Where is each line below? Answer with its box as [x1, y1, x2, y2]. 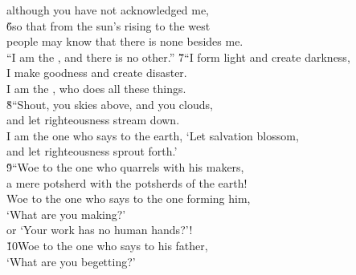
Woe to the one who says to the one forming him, [6, 190, 251, 207]
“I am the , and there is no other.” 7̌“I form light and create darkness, [6, 48, 350, 65]
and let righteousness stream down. [6, 111, 180, 128]
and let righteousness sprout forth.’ [6, 143, 178, 160]
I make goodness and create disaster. [6, 64, 187, 81]
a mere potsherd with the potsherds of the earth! [6, 174, 248, 191]
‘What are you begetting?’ [6, 253, 136, 269]
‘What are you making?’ [6, 205, 126, 222]
